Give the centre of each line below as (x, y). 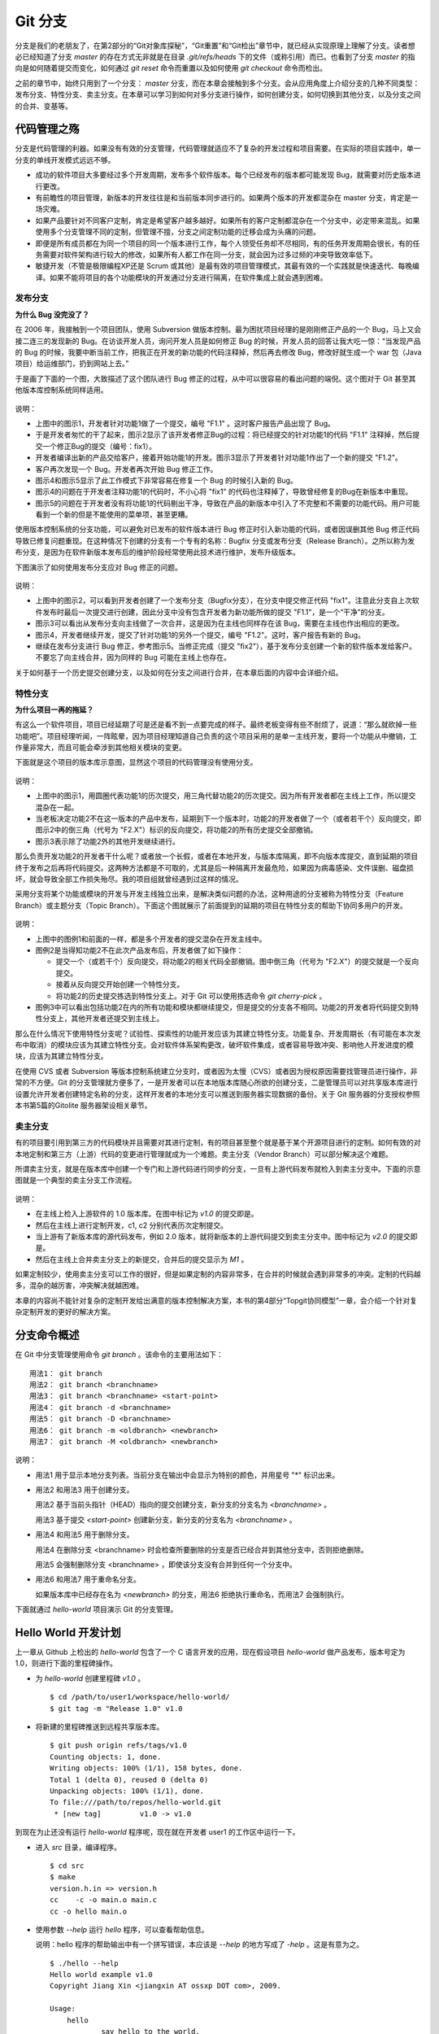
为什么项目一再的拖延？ (54, 709)
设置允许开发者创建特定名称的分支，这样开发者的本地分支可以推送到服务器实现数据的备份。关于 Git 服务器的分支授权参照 (217, 1093)
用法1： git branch (66, 1373)
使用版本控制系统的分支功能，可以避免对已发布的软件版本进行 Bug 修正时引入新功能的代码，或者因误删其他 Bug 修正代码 (217, 530)
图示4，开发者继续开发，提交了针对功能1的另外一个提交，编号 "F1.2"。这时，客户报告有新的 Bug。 (200, 635)
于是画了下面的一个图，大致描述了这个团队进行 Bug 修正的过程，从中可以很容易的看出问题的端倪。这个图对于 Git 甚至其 (215, 378)
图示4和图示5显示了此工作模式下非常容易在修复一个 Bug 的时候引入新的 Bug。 (167, 480)
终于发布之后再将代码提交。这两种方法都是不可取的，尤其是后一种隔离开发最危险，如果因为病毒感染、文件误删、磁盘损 (214, 867)
